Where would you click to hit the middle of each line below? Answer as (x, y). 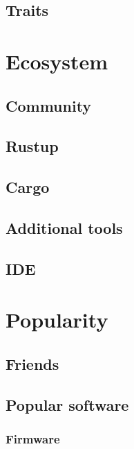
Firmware (33, 438)
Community (49, 105)
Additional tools (64, 227)
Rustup (32, 146)
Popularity (57, 320)
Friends (32, 363)
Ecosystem (57, 61)
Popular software (67, 404)
